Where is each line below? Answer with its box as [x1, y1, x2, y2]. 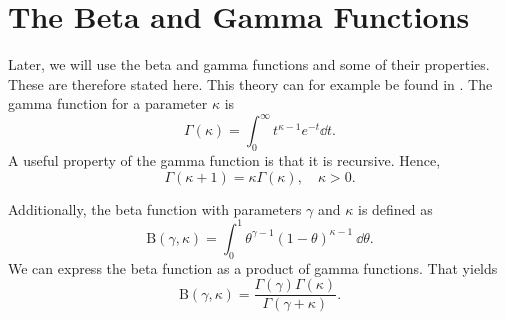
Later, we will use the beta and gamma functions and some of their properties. [8, 54, 490, 75]
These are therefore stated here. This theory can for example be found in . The [8, 73, 493, 94]
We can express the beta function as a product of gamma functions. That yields [8, 257, 498, 278]
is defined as [358, 198, 433, 219]
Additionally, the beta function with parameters [8, 198, 302, 219]
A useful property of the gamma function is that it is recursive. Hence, [8, 150, 441, 171]
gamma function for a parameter [8, 93, 208, 114]
